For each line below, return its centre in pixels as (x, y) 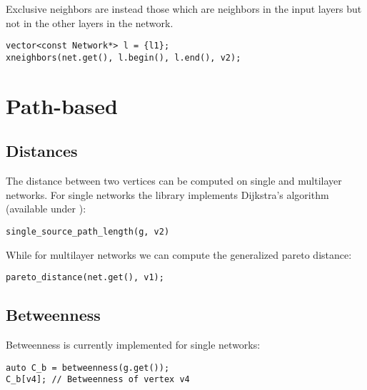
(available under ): (46, 209)
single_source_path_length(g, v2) (88, 231)
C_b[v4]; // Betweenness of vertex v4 (98, 380)
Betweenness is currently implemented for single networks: (133, 344)
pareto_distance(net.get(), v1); (85, 278)
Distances (42, 151)
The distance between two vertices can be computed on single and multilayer (174, 181)
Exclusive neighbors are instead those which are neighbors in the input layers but (184, 9)
